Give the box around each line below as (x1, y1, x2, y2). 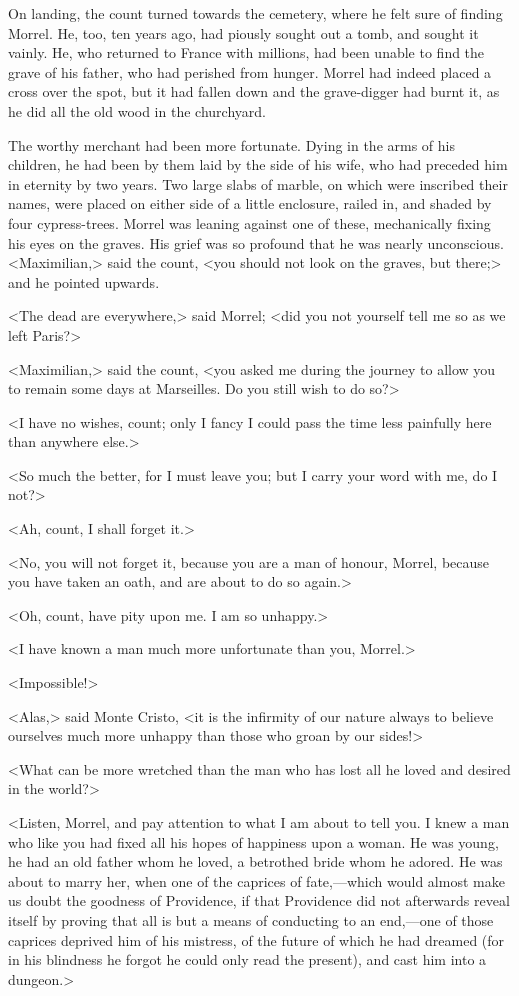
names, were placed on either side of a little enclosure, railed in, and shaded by (8, 193, 492, 214)
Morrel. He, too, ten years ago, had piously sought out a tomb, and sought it (8, 22, 479, 43)
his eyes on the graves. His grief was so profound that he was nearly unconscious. (8, 232, 504, 253)
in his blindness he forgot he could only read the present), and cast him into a (8, 949, 487, 970)
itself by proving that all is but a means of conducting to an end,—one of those (8, 909, 494, 930)
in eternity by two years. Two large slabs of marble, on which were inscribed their (8, 173, 508, 194)
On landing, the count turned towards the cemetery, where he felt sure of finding (8, 3, 503, 23)
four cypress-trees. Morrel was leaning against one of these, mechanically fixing (8, 212, 491, 233)
